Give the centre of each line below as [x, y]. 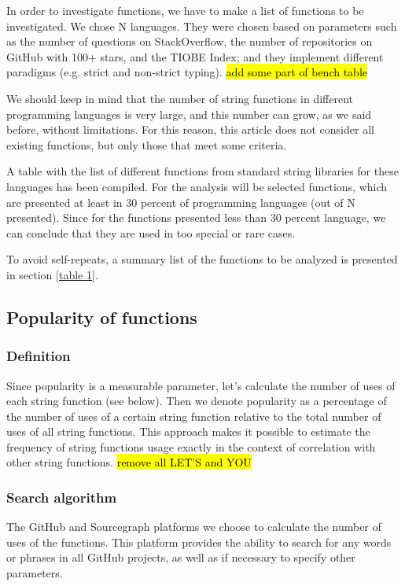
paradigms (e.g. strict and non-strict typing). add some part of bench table [187, 72]
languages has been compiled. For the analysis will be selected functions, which [197, 186]
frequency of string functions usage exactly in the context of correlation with [191, 446]
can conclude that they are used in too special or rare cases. [151, 232]
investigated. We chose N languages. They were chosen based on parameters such [202, 26]
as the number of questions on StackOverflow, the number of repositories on [190, 41]
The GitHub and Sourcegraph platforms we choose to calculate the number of [194, 527]
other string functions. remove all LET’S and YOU [129, 462]
